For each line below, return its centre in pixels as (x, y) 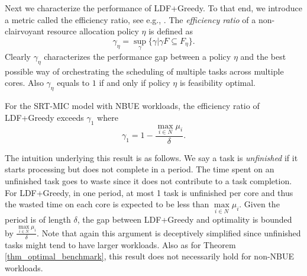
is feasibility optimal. (217, 83)
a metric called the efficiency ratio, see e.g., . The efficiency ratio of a (130, 19)
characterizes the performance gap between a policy (138, 56)
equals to (73, 83)
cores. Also (24, 83)
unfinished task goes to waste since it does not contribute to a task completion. (148, 181)
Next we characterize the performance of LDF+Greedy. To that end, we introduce (153, 8)
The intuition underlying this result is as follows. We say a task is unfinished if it (151, 157)
